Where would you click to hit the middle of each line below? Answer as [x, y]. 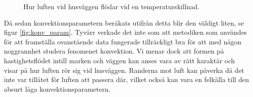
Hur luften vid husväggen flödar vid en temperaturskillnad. [111, 6]
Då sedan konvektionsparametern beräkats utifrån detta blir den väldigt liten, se [124, 22]
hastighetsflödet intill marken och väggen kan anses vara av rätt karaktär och [119, 60]
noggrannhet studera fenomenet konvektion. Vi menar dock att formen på [114, 51]
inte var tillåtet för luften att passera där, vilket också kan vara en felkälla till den [126, 79]
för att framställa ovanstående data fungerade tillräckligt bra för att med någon [123, 41]
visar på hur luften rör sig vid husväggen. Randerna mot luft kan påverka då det [124, 70]
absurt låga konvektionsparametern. [57, 89]
